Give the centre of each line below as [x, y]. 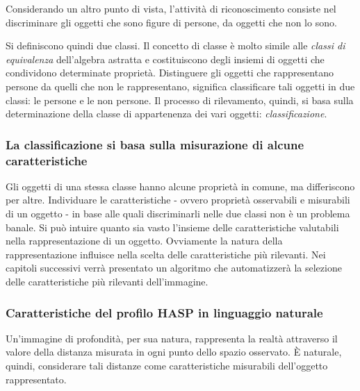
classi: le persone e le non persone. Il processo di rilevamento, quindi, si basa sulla [180, 100]
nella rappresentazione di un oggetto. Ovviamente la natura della [144, 241]
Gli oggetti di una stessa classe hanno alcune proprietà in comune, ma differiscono [180, 186]
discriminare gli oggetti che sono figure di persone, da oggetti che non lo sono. [171, 22]
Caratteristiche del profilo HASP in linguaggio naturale [164, 312]
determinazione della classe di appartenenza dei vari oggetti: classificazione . [166, 114]
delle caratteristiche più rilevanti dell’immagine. [107, 282]
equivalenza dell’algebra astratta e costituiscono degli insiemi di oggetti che [165, 59]
